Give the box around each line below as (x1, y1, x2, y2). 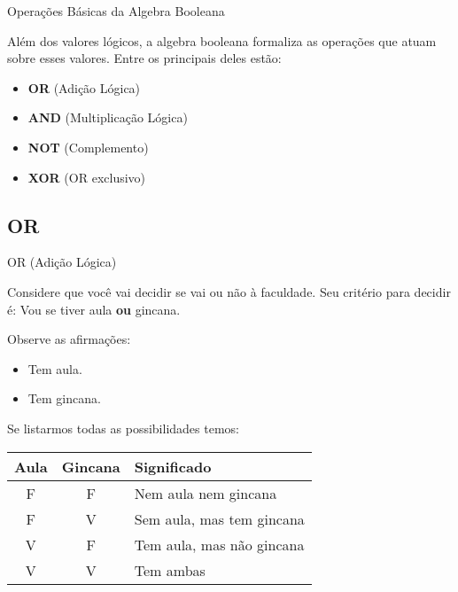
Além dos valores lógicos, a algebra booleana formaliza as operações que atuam (7, 31, 437, 50)
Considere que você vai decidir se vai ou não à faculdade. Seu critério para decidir (7, 282, 451, 300)
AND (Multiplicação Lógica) (27, 108, 188, 127)
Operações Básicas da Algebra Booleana (7, 2, 225, 19)
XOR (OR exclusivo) (27, 167, 146, 186)
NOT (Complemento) (27, 137, 149, 156)
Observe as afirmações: (7, 330, 131, 348)
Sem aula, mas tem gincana (134, 508, 305, 529)
